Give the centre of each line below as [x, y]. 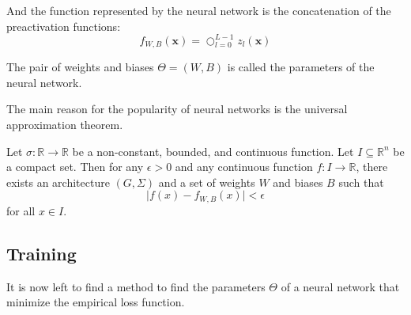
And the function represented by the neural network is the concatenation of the [199, 10]
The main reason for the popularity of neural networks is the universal [177, 109]
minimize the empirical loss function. [96, 302]
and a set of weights [207, 182]
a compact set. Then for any [75, 167]
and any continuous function [244, 167]
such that [361, 182]
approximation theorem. [65, 124]
